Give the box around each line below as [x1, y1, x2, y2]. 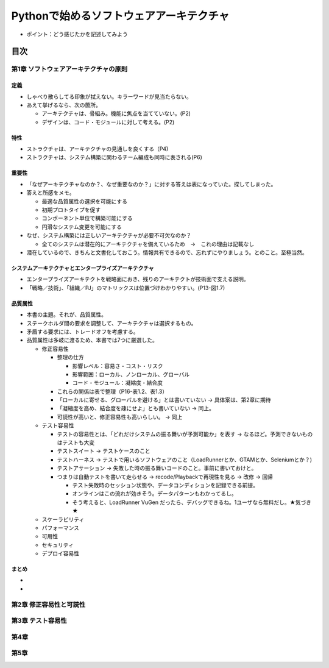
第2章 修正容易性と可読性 [11, 600, 86, 609]
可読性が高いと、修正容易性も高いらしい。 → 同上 [57, 413, 183, 421]
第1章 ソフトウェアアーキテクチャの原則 [11, 65, 128, 73]
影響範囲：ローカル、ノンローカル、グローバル [72, 371, 190, 378]
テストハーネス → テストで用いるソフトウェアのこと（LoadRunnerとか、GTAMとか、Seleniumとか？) [57, 456, 313, 463]
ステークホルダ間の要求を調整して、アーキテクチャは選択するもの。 [26, 319, 197, 327]
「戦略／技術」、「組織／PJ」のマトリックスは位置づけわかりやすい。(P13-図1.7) [26, 284, 225, 291]
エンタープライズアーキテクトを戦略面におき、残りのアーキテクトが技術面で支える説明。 [26, 275, 249, 283]
